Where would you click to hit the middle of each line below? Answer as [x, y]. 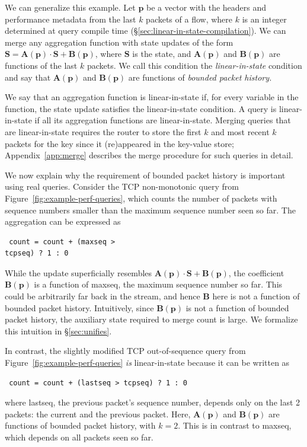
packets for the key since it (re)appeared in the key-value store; [119, 143]
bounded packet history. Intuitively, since [79, 307]
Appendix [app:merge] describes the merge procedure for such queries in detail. [149, 155]
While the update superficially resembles [79, 272]
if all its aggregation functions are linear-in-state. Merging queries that [163, 120]
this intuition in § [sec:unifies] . [58, 331]
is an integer [264, 19]
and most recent [240, 131]
